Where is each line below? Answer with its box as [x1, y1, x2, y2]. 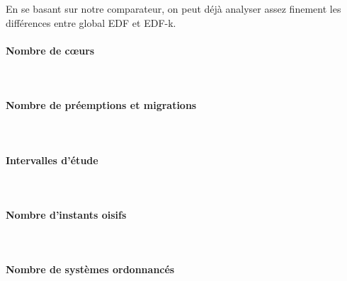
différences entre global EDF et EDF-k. [6, 15, 176, 30]
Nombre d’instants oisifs [6, 207, 127, 222]
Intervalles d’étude [6, 152, 98, 167]
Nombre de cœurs [6, 42, 95, 57]
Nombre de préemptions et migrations [6, 98, 197, 113]
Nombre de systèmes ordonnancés [6, 262, 175, 277]
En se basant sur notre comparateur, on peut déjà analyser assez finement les [6, 1, 341, 16]
